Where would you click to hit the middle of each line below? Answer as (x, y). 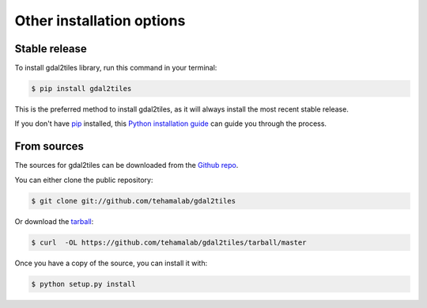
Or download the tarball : (54, 221)
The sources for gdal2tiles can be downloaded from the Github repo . (127, 165)
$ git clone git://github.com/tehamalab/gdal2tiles (134, 201)
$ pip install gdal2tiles (81, 89)
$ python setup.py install (83, 284)
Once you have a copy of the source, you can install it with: (111, 263)
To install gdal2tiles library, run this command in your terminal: (116, 68)
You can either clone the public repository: (84, 180)
